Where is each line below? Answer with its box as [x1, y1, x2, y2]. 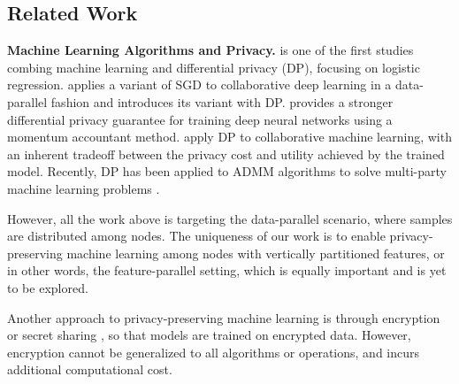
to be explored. [7, 278, 88, 296]
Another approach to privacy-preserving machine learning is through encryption [7, 308, 440, 326]
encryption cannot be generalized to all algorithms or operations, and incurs [7, 342, 420, 361]
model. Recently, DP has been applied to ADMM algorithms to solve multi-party [7, 162, 447, 180]
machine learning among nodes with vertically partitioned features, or [66, 243, 445, 262]
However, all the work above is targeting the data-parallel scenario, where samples [7, 209, 453, 227]
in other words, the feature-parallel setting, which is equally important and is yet [7, 261, 447, 280]
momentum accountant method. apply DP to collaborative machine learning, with [7, 127, 452, 146]
